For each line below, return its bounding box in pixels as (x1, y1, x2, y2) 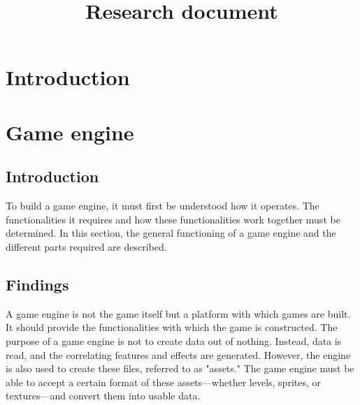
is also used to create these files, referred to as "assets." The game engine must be (6, 361, 354, 376)
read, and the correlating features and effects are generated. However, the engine (6, 347, 351, 362)
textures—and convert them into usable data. (6, 388, 201, 403)
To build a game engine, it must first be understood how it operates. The (6, 198, 319, 213)
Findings (6, 273, 69, 295)
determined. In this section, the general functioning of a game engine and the (6, 226, 336, 240)
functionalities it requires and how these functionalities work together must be (6, 212, 340, 226)
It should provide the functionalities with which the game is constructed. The (6, 320, 338, 334)
